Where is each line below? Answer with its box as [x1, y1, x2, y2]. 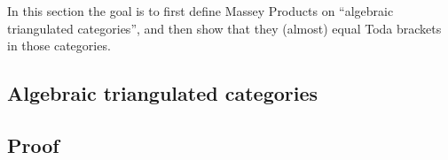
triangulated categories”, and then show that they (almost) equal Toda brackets [7, 19, 442, 37]
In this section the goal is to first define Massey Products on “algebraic [7, 2, 394, 19]
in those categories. [7, 36, 111, 55]
